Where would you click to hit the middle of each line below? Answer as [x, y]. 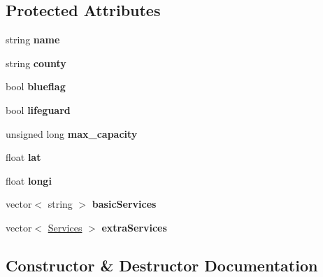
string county [36, 63]
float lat [23, 157]
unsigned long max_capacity [72, 133]
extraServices [134, 227]
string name [33, 40]
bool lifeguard [38, 109]
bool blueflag [36, 86]
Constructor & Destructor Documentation [162, 265]
